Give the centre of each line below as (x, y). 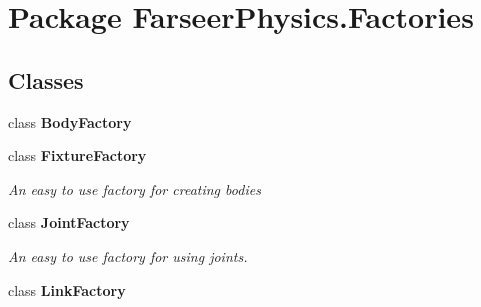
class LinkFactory (67, 289)
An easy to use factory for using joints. (128, 255)
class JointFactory (69, 222)
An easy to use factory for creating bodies (134, 188)
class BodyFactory (70, 121)
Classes (46, 79)
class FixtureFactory (77, 155)
